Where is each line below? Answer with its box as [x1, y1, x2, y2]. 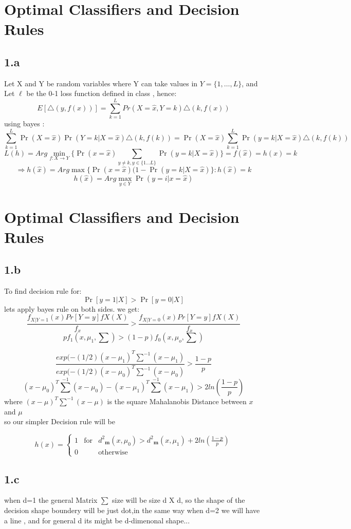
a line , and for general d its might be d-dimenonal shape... [4, 515, 190, 525]
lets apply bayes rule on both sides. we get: [4, 303, 140, 314]
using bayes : [4, 118, 45, 129]
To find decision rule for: [4, 286, 82, 296]
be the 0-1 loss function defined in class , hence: [26, 88, 177, 99]
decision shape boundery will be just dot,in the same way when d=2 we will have [4, 505, 260, 516]
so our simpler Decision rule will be [4, 416, 115, 427]
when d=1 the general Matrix [4, 495, 98, 505]
